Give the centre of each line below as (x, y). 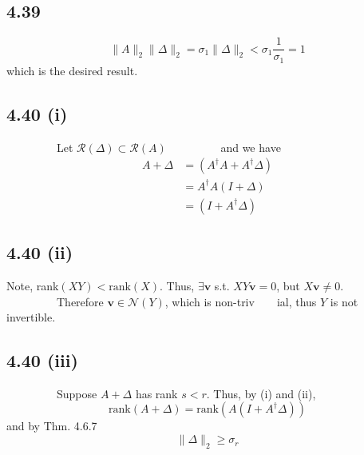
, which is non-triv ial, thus (241, 301)
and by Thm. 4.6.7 (52, 426)
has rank (156, 393)
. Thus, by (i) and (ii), (261, 393)
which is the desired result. (72, 70)
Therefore (80, 301)
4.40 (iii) (42, 360)
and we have (251, 147)
